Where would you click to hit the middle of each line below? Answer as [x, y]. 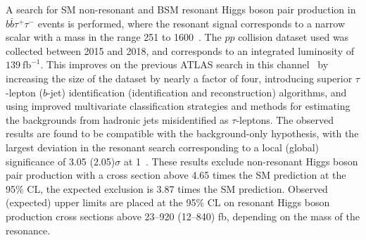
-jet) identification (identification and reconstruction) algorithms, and [197, 92]
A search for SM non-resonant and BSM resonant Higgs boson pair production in [181, 9]
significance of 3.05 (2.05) [61, 161]
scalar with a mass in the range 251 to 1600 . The [114, 37]
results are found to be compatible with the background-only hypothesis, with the [182, 133]
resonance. [28, 230]
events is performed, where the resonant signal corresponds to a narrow [191, 23]
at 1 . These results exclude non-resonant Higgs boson [241, 161]
